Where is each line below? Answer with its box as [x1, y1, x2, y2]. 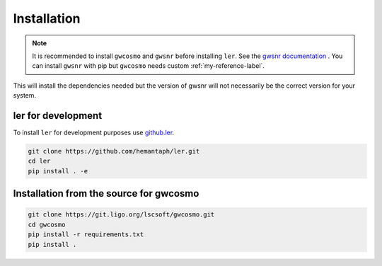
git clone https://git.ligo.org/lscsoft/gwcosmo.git [28, 211, 215, 219]
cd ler [28, 157, 51, 166]
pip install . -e [28, 167, 88, 175]
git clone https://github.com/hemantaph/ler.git [28, 147, 200, 155]
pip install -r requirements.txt [28, 231, 144, 238]
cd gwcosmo [28, 220, 66, 229]
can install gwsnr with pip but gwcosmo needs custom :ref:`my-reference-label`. [32, 62, 265, 70]
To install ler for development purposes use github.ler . [13, 128, 175, 137]
